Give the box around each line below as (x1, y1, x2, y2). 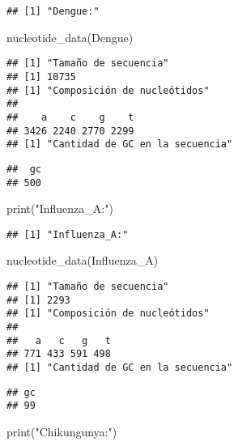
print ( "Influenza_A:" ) (6, 200, 113, 217)
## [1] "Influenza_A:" (6, 228, 129, 240)
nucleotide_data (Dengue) (6, 28, 134, 45)
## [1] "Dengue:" (6, 6, 100, 17)
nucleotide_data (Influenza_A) (6, 252, 159, 269)
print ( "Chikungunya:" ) (6, 423, 117, 440)
